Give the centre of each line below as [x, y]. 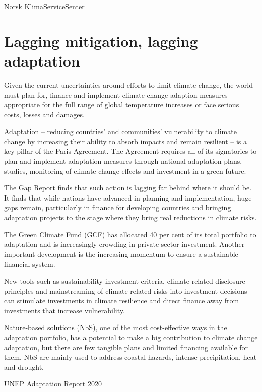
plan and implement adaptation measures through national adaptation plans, [123, 161]
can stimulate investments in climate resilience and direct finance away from [122, 301]
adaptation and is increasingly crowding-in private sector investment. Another [124, 244]
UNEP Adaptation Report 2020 [53, 384]
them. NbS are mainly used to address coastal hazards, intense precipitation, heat [130, 357]
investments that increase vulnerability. [64, 310]
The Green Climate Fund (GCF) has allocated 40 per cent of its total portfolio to [130, 234]
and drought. [24, 367]
